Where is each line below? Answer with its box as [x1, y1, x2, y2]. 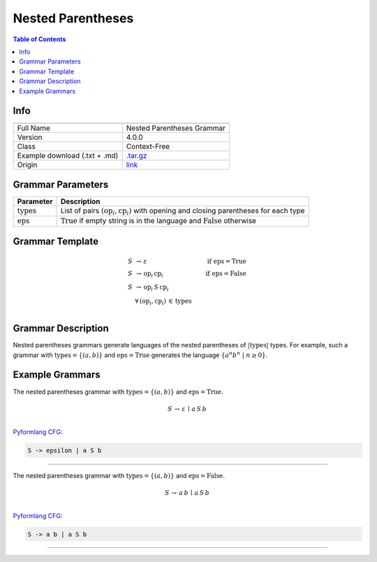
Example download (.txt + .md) [17, 151, 119, 161]
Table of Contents [13, 35, 66, 43]
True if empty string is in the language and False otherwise [60, 216, 257, 226]
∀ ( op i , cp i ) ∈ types [135, 297, 192, 307]
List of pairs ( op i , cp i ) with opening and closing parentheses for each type [60, 206, 305, 217]
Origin [17, 160, 38, 170]
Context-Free [126, 142, 170, 152]
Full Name [17, 123, 50, 133]
